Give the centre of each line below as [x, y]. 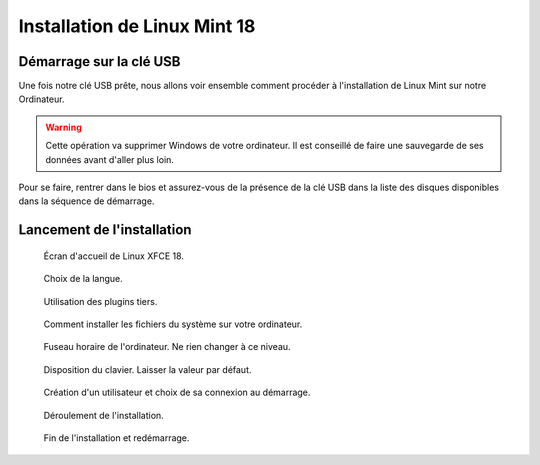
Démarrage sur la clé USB [99, 61]
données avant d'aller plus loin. [110, 159]
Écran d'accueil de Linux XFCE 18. [114, 256]
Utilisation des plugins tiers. [100, 301]
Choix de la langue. [83, 279]
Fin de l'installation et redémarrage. [116, 437]
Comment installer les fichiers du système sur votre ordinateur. [173, 324]
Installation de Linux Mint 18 [137, 26]
